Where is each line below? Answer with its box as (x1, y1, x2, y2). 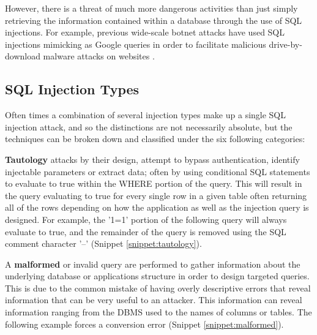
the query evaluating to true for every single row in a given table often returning (5, 189, 307, 201)
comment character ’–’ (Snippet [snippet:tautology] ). (5, 237, 202, 250)
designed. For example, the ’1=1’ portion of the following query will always (5, 213, 287, 225)
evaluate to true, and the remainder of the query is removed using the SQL (5, 225, 286, 238)
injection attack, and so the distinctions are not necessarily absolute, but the (5, 120, 293, 133)
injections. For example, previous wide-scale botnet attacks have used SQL (5, 26, 285, 39)
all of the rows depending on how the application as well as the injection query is (5, 201, 309, 214)
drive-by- (269, 37, 302, 50)
